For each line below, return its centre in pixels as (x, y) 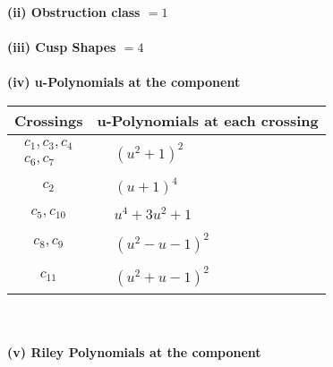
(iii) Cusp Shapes (62, 47)
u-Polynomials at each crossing (208, 120)
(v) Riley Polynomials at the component (134, 352)
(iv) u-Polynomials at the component (124, 82)
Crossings (49, 120)
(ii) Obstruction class (74, 12)
